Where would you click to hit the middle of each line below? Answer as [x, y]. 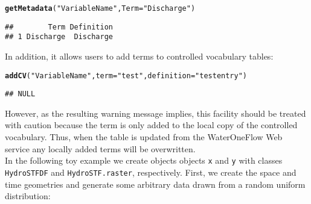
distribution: [28, 196]
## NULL [20, 94]
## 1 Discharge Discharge [59, 37]
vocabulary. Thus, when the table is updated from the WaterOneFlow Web [144, 137]
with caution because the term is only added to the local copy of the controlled [151, 125]
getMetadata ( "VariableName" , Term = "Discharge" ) [100, 8]
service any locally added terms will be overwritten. [100, 148]
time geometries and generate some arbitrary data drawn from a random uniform [155, 184]
